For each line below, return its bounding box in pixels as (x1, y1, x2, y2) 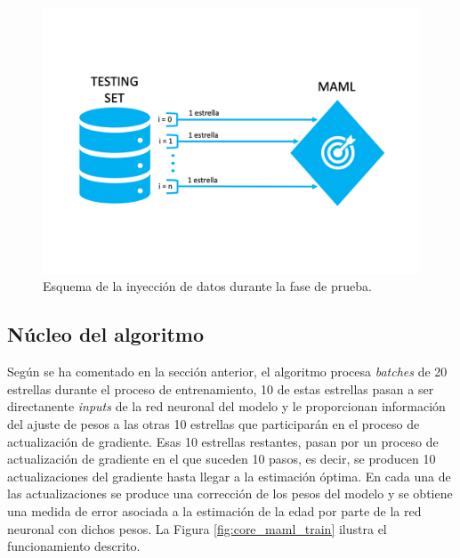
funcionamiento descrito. (7, 537, 141, 555)
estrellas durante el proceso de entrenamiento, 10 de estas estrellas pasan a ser (7, 379, 434, 398)
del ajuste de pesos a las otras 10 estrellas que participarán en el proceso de (7, 414, 420, 433)
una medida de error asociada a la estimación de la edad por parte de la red (7, 501, 422, 520)
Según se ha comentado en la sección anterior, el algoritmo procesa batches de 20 (7, 362, 448, 381)
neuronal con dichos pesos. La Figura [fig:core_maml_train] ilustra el (7, 519, 387, 538)
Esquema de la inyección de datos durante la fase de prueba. (43, 277, 372, 295)
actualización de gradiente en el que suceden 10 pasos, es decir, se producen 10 (7, 449, 436, 468)
